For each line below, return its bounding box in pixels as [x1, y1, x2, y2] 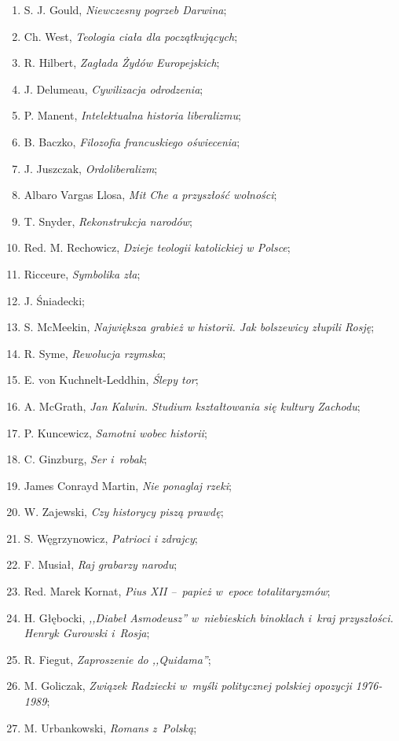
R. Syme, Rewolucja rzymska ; [24, 345, 166, 361]
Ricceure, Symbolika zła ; [24, 265, 141, 282]
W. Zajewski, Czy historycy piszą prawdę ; [24, 503, 224, 520]
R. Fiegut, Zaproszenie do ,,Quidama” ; [24, 651, 211, 667]
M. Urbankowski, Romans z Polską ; [24, 719, 197, 735]
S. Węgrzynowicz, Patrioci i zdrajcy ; [24, 529, 198, 546]
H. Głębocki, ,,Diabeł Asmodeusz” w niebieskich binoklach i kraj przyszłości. [24, 609, 394, 625]
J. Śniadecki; [24, 292, 86, 308]
